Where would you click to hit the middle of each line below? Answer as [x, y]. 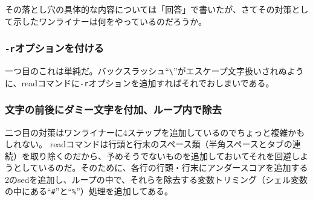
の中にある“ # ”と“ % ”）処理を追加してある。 [89, 191]
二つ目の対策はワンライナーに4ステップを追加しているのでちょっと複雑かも [155, 132]
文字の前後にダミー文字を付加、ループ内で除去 [113, 110]
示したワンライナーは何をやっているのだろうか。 [110, 21]
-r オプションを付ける [54, 48]
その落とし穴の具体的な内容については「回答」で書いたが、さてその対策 [148, 9]
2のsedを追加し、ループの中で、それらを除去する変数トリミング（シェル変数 [156, 179]
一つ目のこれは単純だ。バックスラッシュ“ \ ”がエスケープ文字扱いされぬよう [154, 70]
